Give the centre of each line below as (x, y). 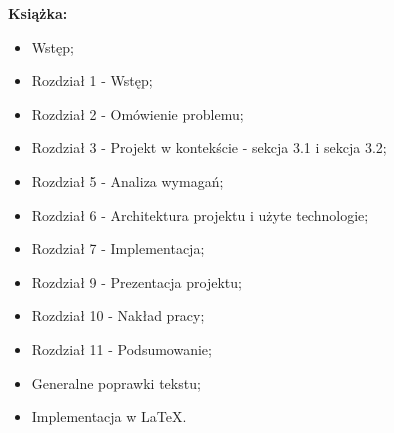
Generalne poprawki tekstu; (116, 382)
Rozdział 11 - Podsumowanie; (121, 348)
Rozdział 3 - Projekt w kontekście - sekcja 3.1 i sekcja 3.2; (209, 147)
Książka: (38, 13)
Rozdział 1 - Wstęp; (92, 80)
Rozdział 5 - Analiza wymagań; (127, 180)
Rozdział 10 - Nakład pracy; (118, 315)
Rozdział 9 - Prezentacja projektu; (136, 281)
